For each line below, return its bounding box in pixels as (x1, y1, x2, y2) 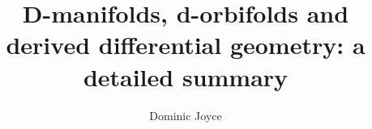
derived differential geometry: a (6, 28, 366, 61)
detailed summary (83, 60, 289, 93)
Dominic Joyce (149, 106, 222, 123)
